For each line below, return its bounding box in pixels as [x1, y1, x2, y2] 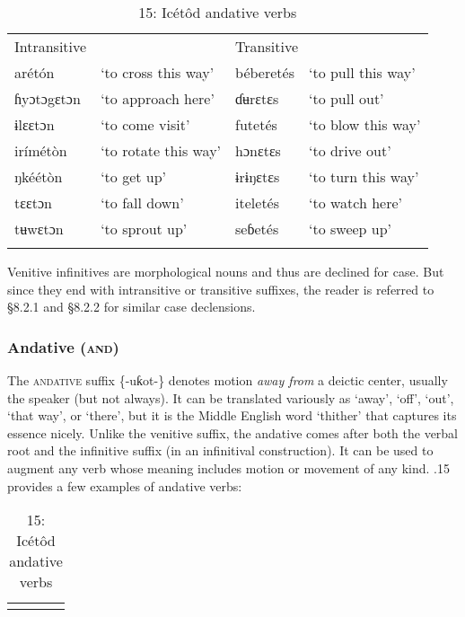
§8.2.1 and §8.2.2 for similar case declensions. [7, 297, 256, 316]
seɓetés [235, 218, 279, 239]
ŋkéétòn [14, 166, 63, 187]
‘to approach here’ [101, 88, 215, 109]
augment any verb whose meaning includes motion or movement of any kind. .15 [7, 458, 450, 477]
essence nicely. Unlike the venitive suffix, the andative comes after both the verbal [7, 423, 459, 442]
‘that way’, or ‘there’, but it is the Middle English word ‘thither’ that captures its [7, 406, 457, 425]
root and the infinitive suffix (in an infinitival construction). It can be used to [7, 441, 434, 460]
